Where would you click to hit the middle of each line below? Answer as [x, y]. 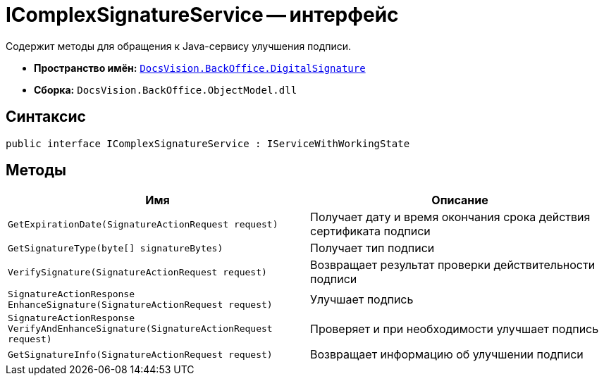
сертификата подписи [370, 231]
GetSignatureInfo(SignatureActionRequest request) [140, 354]
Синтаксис [46, 117]
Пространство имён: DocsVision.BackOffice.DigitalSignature [200, 68]
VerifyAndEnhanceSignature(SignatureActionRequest [140, 329]
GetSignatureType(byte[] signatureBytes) [116, 248]
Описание [460, 200]
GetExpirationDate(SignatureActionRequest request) [143, 224]
